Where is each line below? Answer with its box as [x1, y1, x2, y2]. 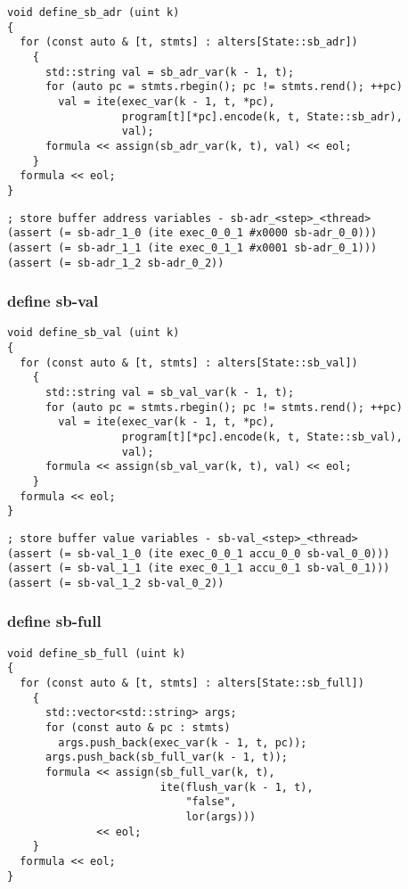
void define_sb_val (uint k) [7, 326, 180, 340]
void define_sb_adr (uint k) [7, 6, 180, 19]
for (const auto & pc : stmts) [45, 721, 231, 735]
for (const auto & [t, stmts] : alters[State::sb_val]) [20, 356, 358, 369]
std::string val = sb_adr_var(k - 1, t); [45, 65, 295, 78]
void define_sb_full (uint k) [7, 646, 186, 660]
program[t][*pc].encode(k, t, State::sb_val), [121, 430, 403, 443]
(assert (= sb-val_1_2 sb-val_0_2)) [7, 576, 224, 589]
